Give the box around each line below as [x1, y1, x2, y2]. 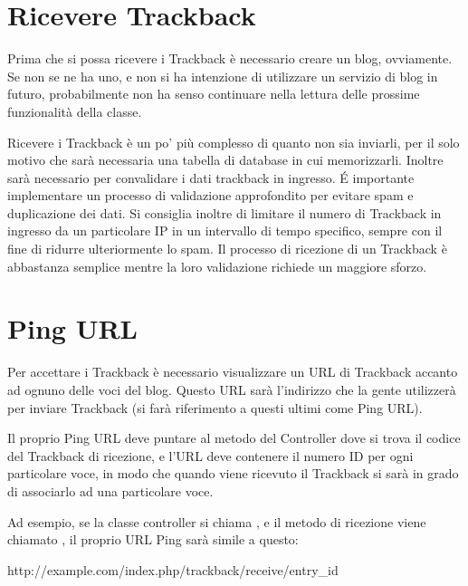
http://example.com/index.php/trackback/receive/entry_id [7, 560, 339, 579]
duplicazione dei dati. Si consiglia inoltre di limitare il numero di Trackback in [7, 203, 442, 222]
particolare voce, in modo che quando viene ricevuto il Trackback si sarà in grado [7, 464, 459, 483]
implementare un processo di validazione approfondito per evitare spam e [7, 186, 414, 205]
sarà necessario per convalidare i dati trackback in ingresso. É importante [7, 168, 415, 187]
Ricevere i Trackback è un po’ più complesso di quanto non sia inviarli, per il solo [7, 132, 460, 151]
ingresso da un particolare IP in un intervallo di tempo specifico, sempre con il [7, 221, 443, 240]
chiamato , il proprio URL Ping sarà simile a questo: [7, 530, 299, 549]
